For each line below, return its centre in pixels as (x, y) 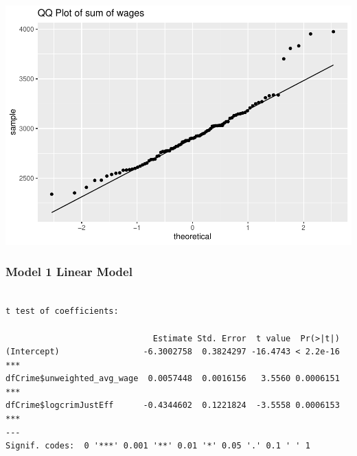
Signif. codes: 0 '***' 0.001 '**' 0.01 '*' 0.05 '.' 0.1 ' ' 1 (158, 446)
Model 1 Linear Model (69, 272)
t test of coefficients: (62, 311)
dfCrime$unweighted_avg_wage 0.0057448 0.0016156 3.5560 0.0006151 (173, 379)
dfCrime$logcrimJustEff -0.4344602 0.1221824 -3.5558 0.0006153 (173, 406)
